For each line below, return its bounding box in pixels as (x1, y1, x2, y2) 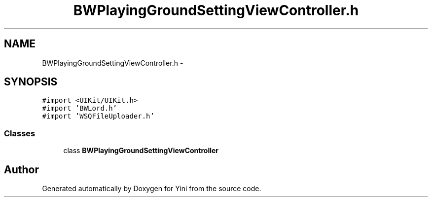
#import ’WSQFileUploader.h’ (42, 112, 154, 121)
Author (4, 163, 39, 176)
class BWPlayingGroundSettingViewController (63, 146, 219, 155)
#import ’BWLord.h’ (42, 104, 117, 113)
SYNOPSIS (4, 76, 58, 88)
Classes (4, 128, 36, 138)
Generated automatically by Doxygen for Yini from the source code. (42, 184, 261, 193)
